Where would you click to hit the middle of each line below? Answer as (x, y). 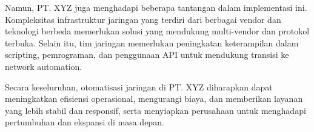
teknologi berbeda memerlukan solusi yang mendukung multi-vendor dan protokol (157, 31)
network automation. (44, 66)
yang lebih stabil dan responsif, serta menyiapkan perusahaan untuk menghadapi (155, 110)
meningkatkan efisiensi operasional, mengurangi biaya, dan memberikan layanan (154, 99)
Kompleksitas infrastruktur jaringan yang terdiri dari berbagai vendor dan (143, 19)
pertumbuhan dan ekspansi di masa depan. (85, 122)
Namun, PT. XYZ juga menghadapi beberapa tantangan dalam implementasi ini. (156, 7)
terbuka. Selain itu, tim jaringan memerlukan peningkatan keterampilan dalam (152, 42)
